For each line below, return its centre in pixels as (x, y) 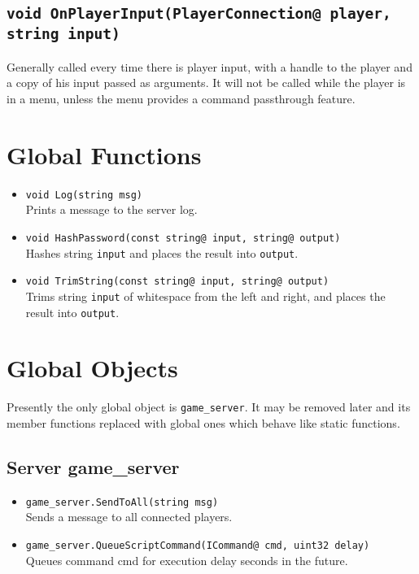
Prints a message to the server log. (111, 209)
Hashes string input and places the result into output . (162, 252)
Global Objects (92, 368)
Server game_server (93, 466)
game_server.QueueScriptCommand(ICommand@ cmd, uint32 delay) (198, 546)
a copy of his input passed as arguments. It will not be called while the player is (206, 83)
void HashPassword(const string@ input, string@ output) (183, 238)
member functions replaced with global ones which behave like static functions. (203, 422)
